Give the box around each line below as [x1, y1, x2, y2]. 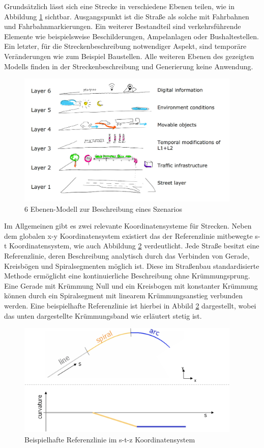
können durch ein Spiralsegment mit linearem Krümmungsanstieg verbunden [4, 290, 243, 301]
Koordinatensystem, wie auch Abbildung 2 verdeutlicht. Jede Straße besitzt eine [9, 240, 259, 251]
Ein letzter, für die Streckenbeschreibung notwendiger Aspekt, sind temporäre [4, 41, 247, 51]
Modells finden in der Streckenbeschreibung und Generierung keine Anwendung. [4, 61, 253, 71]
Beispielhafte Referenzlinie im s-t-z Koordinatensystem [24, 434, 195, 444]
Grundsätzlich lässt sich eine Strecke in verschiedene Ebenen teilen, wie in [4, 1, 235, 11]
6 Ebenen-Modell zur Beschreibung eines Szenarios [24, 203, 182, 214]
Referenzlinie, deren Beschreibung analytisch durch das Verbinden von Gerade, [4, 250, 250, 261]
